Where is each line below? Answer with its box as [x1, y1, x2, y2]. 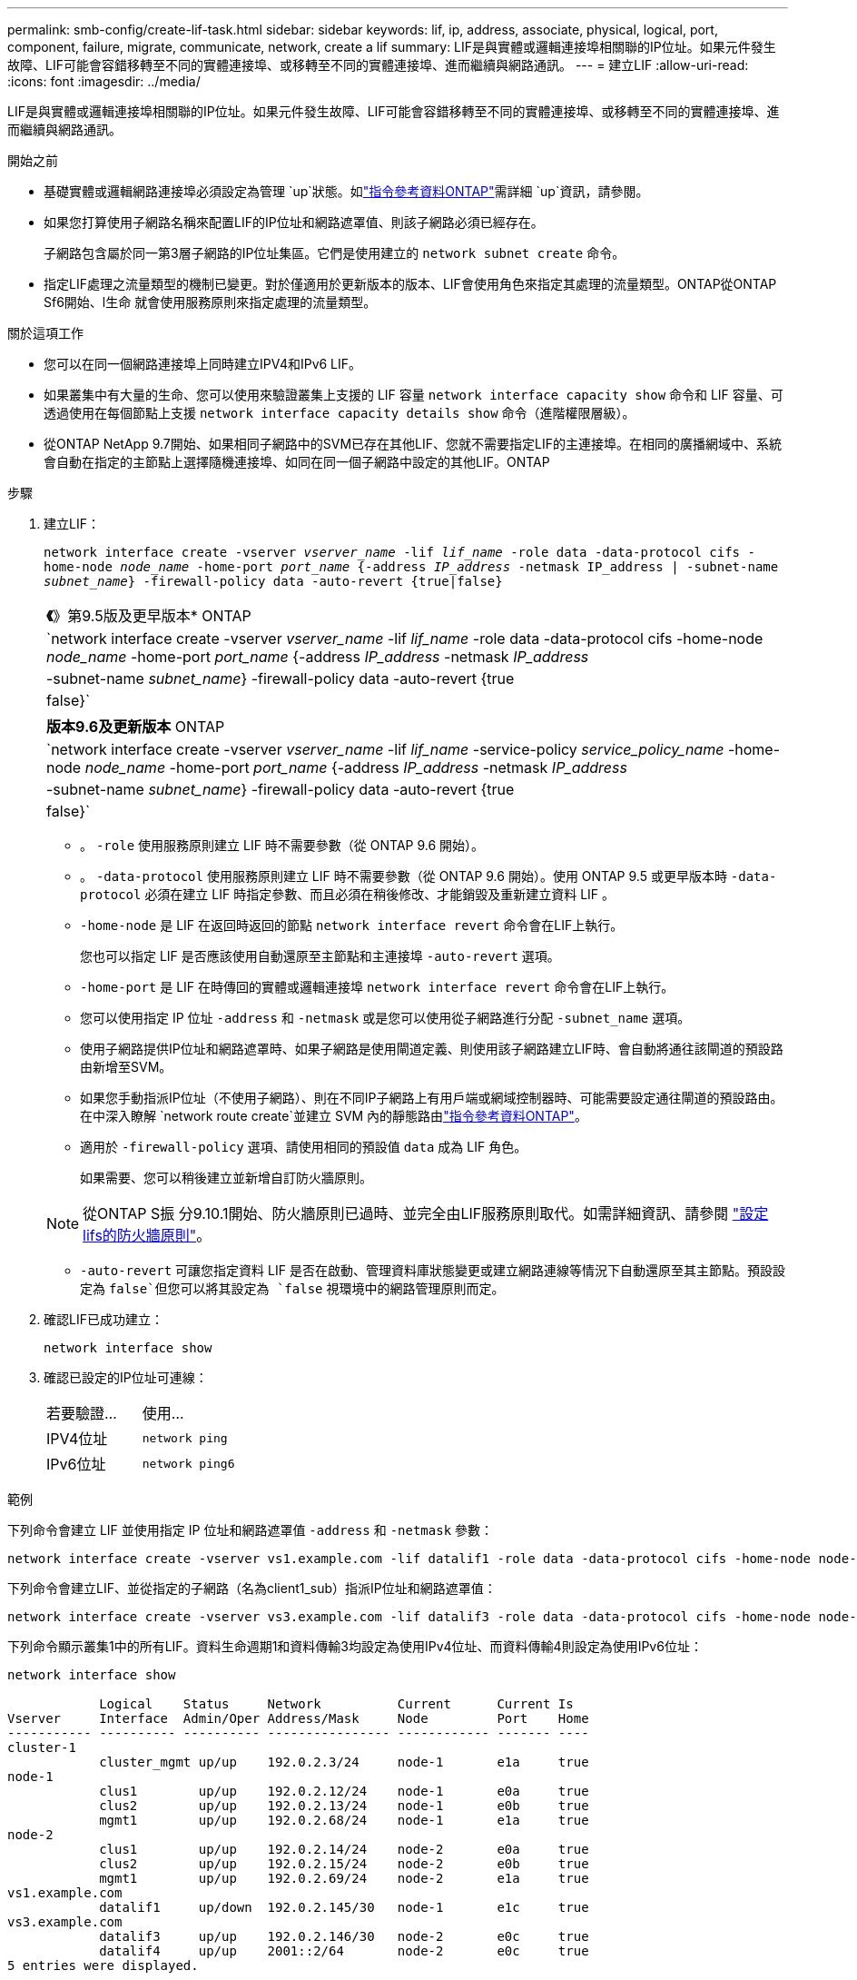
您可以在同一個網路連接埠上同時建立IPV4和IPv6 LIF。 [44, 356, 362, 371]
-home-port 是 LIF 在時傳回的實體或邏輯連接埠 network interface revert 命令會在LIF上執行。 [80, 979, 675, 995]
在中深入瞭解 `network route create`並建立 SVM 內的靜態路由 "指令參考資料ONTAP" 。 [80, 1108, 587, 1124]
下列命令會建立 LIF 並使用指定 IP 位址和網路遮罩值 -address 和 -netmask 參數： [7, 1522, 494, 1538]
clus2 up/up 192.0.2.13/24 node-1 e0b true [99, 1798, 589, 1813]
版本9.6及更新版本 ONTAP [46, 718, 225, 736]
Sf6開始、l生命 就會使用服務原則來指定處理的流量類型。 [44, 294, 377, 310]
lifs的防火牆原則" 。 [83, 1226, 212, 1244]
